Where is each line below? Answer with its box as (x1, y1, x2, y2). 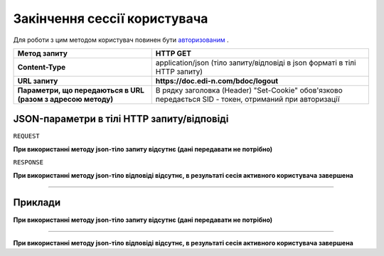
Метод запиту (17, 48, 68, 58)
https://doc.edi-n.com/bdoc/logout (155, 75, 279, 85)
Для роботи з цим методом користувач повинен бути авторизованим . (13, 36, 229, 44)
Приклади (13, 196, 61, 209)
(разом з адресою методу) (17, 94, 114, 104)
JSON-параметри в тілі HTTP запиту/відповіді (13, 113, 229, 125)
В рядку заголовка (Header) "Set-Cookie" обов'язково (155, 85, 343, 95)
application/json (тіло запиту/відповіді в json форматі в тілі (155, 58, 356, 68)
